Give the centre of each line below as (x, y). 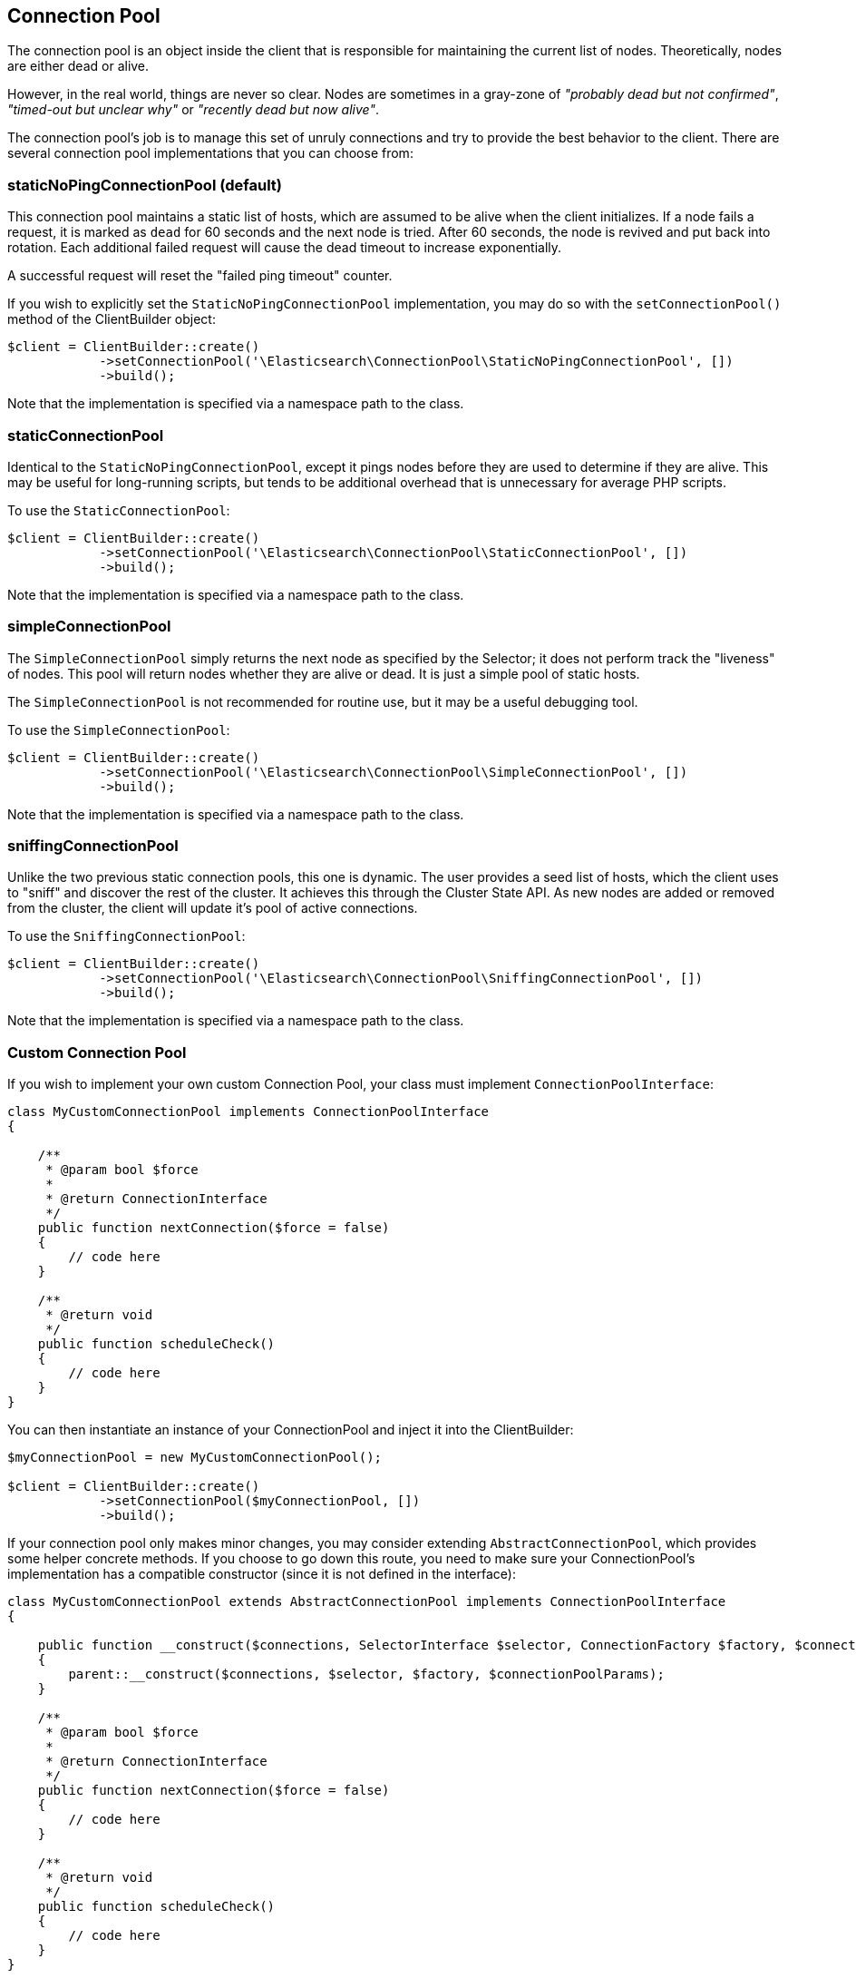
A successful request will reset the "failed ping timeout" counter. (200, 276)
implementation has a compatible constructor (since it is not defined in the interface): (262, 1574)
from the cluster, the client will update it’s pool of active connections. (213, 908)
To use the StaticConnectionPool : (119, 510)
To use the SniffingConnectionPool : (126, 936)
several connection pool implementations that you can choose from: (210, 153)
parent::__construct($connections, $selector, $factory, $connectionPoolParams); (366, 1674)
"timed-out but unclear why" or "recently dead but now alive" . (193, 110)
